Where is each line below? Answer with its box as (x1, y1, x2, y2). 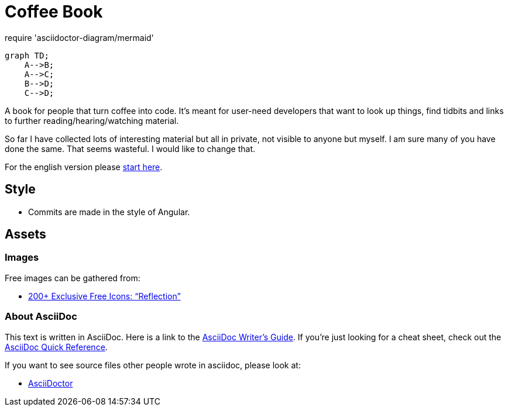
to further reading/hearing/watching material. (5, 115, 179, 126)
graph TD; (5, 50, 49, 60)
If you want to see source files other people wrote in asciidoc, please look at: (5, 360, 301, 370)
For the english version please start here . (5, 161, 163, 172)
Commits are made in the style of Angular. (28, 206, 190, 217)
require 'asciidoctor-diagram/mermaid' (5, 32, 154, 43)
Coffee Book (5, 2, 103, 22)
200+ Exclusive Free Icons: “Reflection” (28, 291, 181, 301)
